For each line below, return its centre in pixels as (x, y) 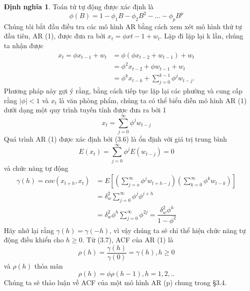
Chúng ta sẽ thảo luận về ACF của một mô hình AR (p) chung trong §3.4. (115, 282)
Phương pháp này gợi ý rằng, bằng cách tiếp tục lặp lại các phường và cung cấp (123, 91)
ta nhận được (24, 45)
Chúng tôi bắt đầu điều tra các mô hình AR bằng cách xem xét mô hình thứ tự (123, 26)
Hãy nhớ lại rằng (29, 230)
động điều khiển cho (34, 240)
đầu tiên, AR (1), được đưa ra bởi (55, 36)
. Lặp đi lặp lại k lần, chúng (202, 36)
